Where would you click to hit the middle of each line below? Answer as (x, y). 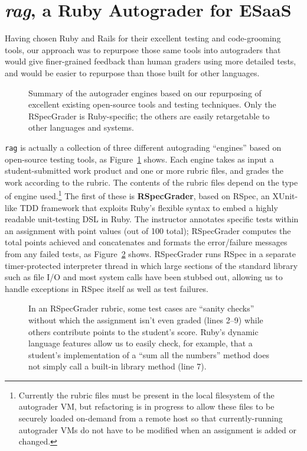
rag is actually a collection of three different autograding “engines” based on (143, 147)
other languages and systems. (81, 127)
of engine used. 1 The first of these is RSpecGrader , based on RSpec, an (137, 195)
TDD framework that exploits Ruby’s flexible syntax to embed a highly (149, 207)
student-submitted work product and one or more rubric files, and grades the (144, 171)
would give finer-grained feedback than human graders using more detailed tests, (151, 61)
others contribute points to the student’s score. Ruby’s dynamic (143, 331)
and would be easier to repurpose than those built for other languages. (132, 72)
